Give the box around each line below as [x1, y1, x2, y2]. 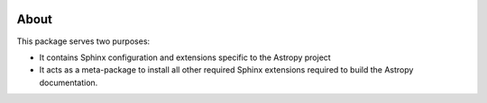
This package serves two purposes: [16, 36, 151, 47]
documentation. [39, 77, 98, 88]
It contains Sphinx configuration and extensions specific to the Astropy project [39, 52, 331, 63]
